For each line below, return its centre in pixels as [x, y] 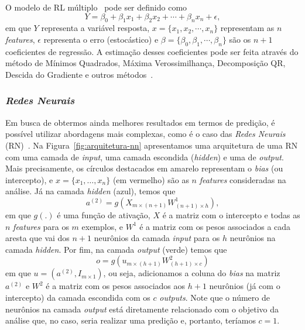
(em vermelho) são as [151, 179]
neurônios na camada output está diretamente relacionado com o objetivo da [142, 309]
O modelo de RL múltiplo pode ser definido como [96, 7]
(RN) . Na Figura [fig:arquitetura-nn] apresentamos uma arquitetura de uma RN [152, 145]
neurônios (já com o [245, 286]
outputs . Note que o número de [215, 297]
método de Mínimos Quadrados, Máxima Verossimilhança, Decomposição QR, [145, 63]
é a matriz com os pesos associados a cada [215, 226]
